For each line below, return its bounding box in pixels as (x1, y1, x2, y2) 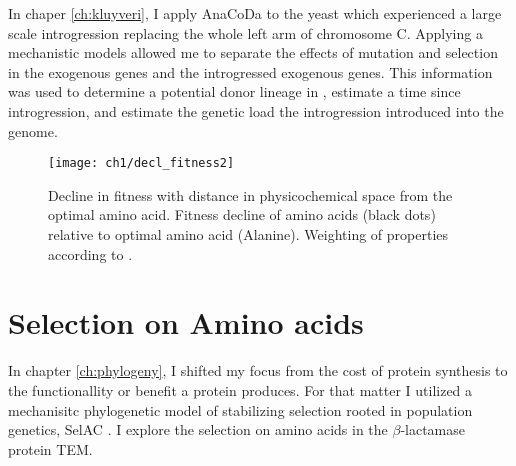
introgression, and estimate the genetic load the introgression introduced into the (8, 100, 504, 121)
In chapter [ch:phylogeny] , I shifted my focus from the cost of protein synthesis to (8, 360, 508, 381)
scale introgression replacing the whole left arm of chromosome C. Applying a (8, 22, 483, 43)
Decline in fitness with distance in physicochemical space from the (48, 184, 453, 205)
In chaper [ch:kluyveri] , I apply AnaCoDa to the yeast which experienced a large (8, 3, 502, 23)
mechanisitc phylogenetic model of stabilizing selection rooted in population (8, 399, 473, 420)
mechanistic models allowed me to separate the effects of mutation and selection (8, 42, 498, 63)
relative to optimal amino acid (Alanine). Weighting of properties (48, 224, 449, 244)
